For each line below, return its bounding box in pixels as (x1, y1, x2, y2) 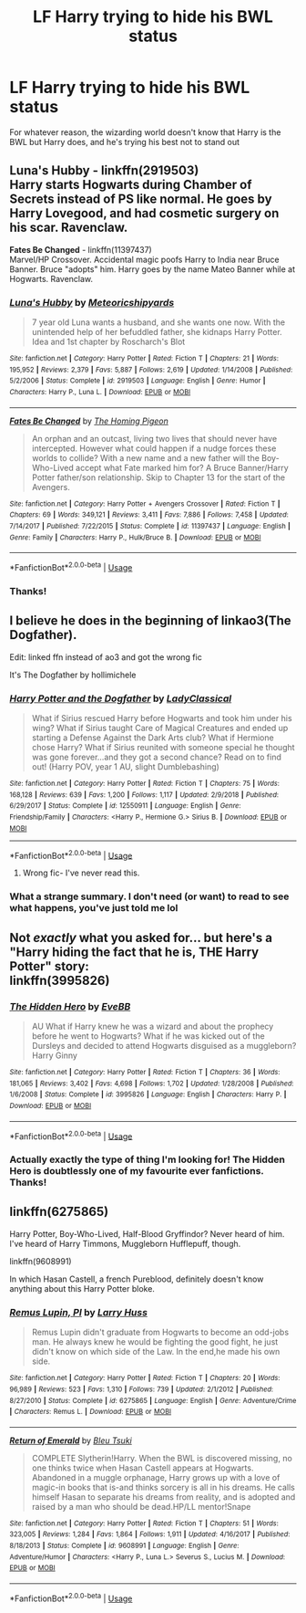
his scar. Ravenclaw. (9, 220, 128, 236)
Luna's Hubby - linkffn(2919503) (9, 162, 199, 179)
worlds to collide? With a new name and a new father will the (31, 452, 260, 463)
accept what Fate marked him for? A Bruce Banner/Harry (76, 462, 289, 473)
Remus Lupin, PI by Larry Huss (9, 1305, 148, 1318)
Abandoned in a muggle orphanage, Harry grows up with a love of (31, 1472, 280, 1482)
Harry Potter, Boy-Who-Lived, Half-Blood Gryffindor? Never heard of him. (9, 1228, 285, 1239)
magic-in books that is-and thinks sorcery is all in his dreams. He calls (31, 1482, 296, 1493)
